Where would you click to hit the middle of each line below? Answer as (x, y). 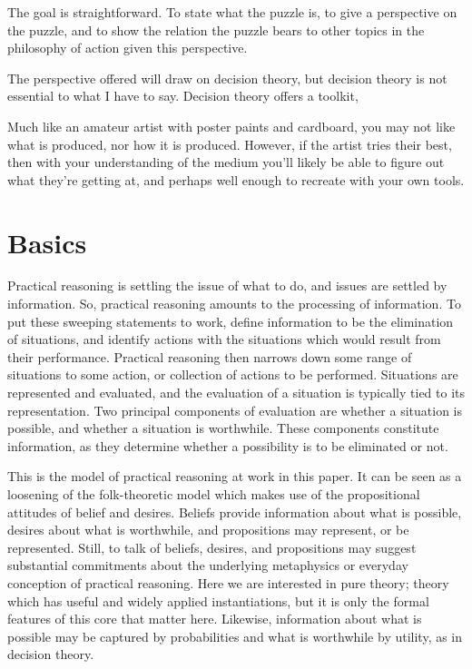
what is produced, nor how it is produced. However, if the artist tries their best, (230, 144)
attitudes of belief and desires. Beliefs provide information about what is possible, (235, 512)
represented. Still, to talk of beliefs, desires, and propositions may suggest (212, 547)
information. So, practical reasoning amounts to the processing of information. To (234, 304)
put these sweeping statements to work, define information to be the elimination (231, 321)
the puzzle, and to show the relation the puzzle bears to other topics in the (216, 30)
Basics (47, 242)
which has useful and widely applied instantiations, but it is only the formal (218, 600)
